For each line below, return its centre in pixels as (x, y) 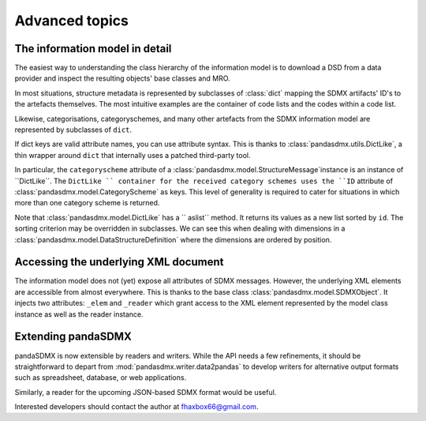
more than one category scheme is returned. (87, 203)
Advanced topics (72, 21)
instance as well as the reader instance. (79, 314)
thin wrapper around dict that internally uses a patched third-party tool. (133, 155)
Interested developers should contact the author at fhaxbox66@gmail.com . (136, 407)
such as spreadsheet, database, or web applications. (101, 378)
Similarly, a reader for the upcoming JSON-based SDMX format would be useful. (146, 392)
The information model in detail (93, 49)
